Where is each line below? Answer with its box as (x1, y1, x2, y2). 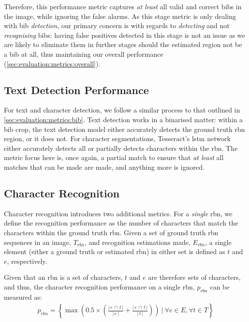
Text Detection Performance (4, 82, 149, 97)
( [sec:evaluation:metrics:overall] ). (4, 58, 101, 68)
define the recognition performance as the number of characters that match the (4, 218, 238, 228)
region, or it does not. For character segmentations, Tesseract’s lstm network (4, 133, 231, 144)
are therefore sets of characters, (148, 272, 241, 282)
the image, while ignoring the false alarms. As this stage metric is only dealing (4, 11, 236, 21)
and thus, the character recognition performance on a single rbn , (4, 281, 195, 291)
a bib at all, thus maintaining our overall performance (4, 48, 163, 59)
